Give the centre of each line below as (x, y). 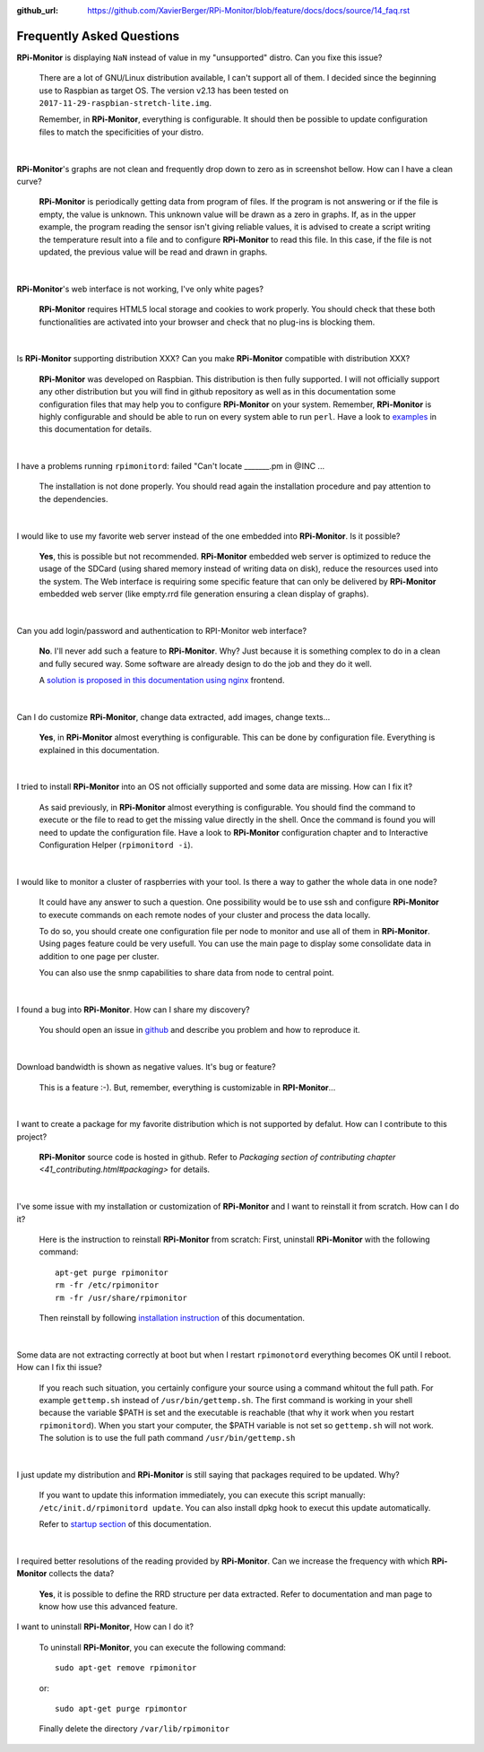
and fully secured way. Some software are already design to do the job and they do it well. (205, 664)
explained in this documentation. (99, 750)
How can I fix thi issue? (59, 1367)
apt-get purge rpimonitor (112, 1272)
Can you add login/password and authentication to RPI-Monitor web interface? (162, 630)
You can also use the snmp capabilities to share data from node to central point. (187, 973)
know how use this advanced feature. (108, 1607)
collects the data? (82, 1574)
